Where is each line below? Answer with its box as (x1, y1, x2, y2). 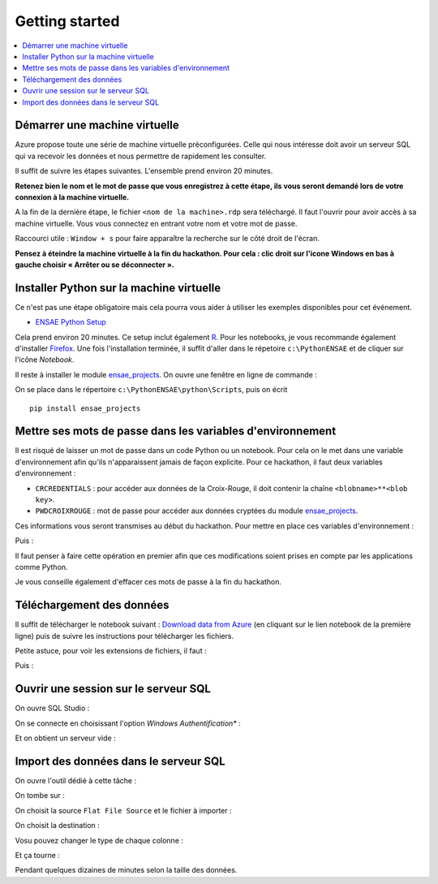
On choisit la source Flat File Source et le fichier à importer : (15, 805, 233, 815)
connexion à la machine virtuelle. (15, 192, 130, 202)
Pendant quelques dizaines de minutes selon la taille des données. (15, 865, 238, 875)
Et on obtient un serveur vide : (15, 733, 117, 743)
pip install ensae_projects (29, 403, 141, 413)
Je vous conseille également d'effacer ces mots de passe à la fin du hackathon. (15, 577, 281, 587)
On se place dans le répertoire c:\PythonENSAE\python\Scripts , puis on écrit (15, 385, 288, 395)
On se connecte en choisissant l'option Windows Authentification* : (15, 718, 241, 728)
